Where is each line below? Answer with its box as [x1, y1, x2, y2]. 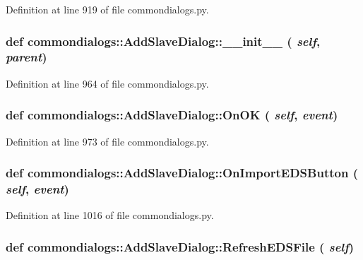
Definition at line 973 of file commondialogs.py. [6, 134, 209, 148]
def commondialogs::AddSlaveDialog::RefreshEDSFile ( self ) [6, 237, 355, 255]
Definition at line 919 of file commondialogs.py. [6, 2, 209, 16]
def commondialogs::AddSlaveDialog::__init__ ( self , [6, 32, 321, 49]
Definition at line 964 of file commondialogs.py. [6, 76, 209, 90]
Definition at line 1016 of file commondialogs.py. [6, 208, 214, 223]
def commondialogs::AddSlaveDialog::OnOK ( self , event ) [6, 106, 338, 124]
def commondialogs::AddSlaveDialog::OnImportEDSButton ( [6, 164, 358, 182]
